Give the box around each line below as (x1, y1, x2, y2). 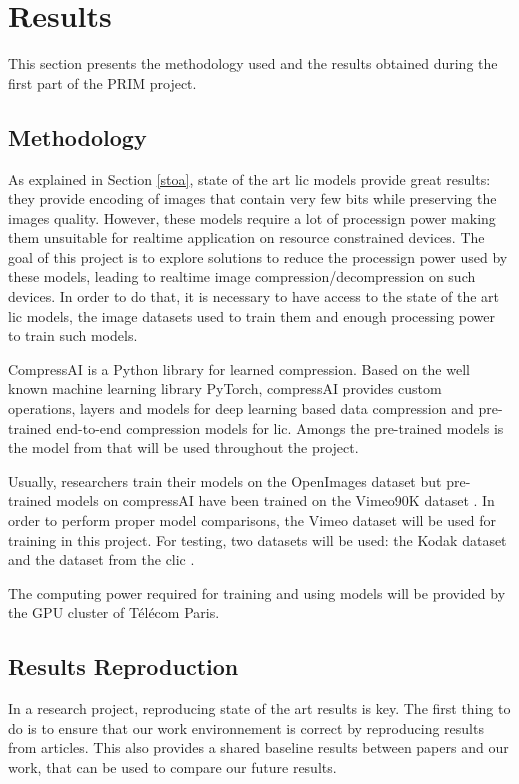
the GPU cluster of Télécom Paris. (8, 602, 220, 623)
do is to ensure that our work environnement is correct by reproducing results (8, 717, 484, 738)
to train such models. (8, 325, 138, 346)
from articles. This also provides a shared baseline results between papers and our (8, 737, 509, 758)
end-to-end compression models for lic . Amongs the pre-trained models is (56, 417, 504, 438)
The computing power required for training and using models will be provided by (8, 582, 506, 603)
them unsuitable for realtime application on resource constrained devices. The (8, 227, 485, 248)
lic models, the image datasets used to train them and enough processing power (8, 305, 496, 326)
